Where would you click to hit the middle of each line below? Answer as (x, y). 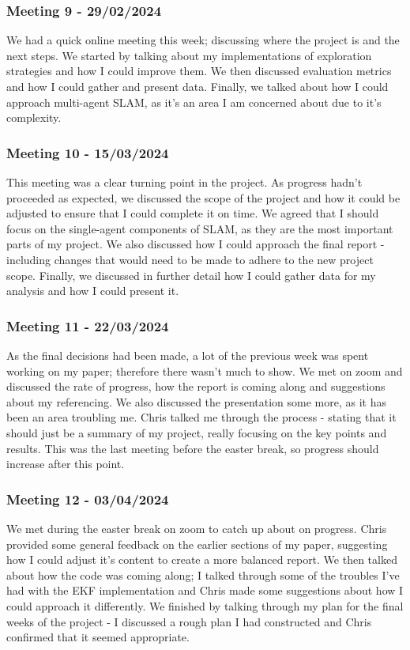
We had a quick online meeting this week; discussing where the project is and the (203, 40)
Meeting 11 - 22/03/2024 (88, 325)
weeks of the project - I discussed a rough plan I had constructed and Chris (189, 621)
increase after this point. (66, 464)
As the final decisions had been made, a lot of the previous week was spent (188, 355)
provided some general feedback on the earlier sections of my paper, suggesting (197, 544)
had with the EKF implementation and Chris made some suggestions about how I (205, 590)
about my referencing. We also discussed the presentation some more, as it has (196, 401)
